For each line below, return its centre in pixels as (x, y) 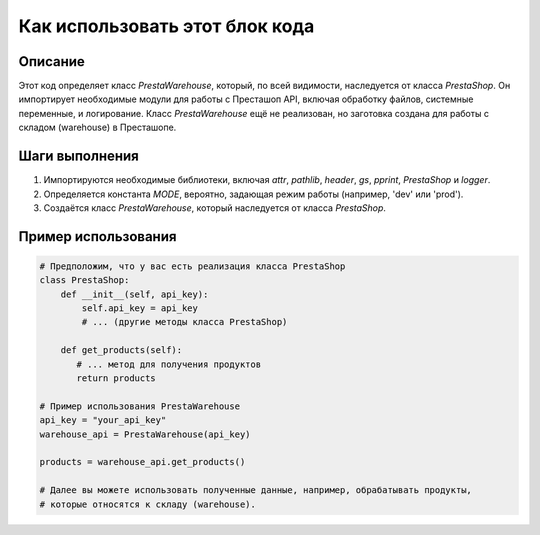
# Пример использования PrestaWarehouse (139, 406)
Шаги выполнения (78, 156)
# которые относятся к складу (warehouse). (148, 504)
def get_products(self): (121, 350)
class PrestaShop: (84, 280)
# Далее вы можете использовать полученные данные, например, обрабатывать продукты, (255, 490)
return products (116, 378)
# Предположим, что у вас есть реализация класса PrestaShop (192, 266)
